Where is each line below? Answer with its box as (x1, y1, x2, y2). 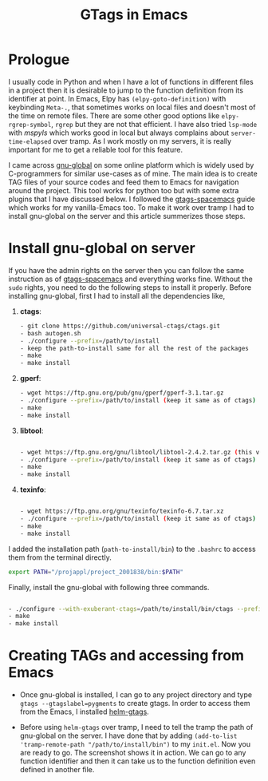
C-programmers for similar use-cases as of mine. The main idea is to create (8, 168, 258, 178)
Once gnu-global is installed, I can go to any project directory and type (19, 690, 253, 700)
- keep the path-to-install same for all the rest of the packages (19, 344, 249, 352)
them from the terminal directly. (8, 553, 112, 562)
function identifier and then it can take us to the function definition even (19, 756, 256, 766)
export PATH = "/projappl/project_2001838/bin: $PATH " (8, 568, 183, 576)
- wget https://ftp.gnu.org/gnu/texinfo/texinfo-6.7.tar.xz (19, 507, 224, 516)
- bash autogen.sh (19, 329, 81, 337)
